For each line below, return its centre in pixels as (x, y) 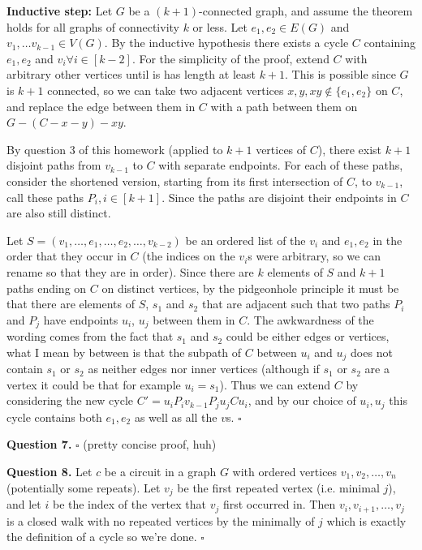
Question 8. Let (50, 472)
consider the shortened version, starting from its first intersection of (175, 180)
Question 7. (39, 444)
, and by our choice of (302, 400)
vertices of (281, 149)
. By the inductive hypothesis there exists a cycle (226, 43)
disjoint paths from (54, 165)
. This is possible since (340, 74)
